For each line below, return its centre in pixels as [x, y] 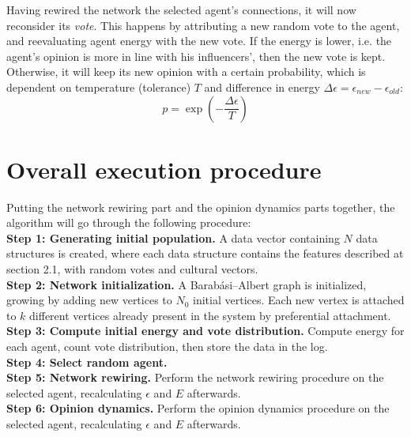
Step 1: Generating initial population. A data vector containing [173, 237]
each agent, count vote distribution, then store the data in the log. [167, 347]
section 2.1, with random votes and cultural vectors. [132, 269]
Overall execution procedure [164, 169]
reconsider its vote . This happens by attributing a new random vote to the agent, [203, 25]
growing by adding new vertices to [89, 300]
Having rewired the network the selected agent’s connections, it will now [181, 9]
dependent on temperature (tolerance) [99, 87]
